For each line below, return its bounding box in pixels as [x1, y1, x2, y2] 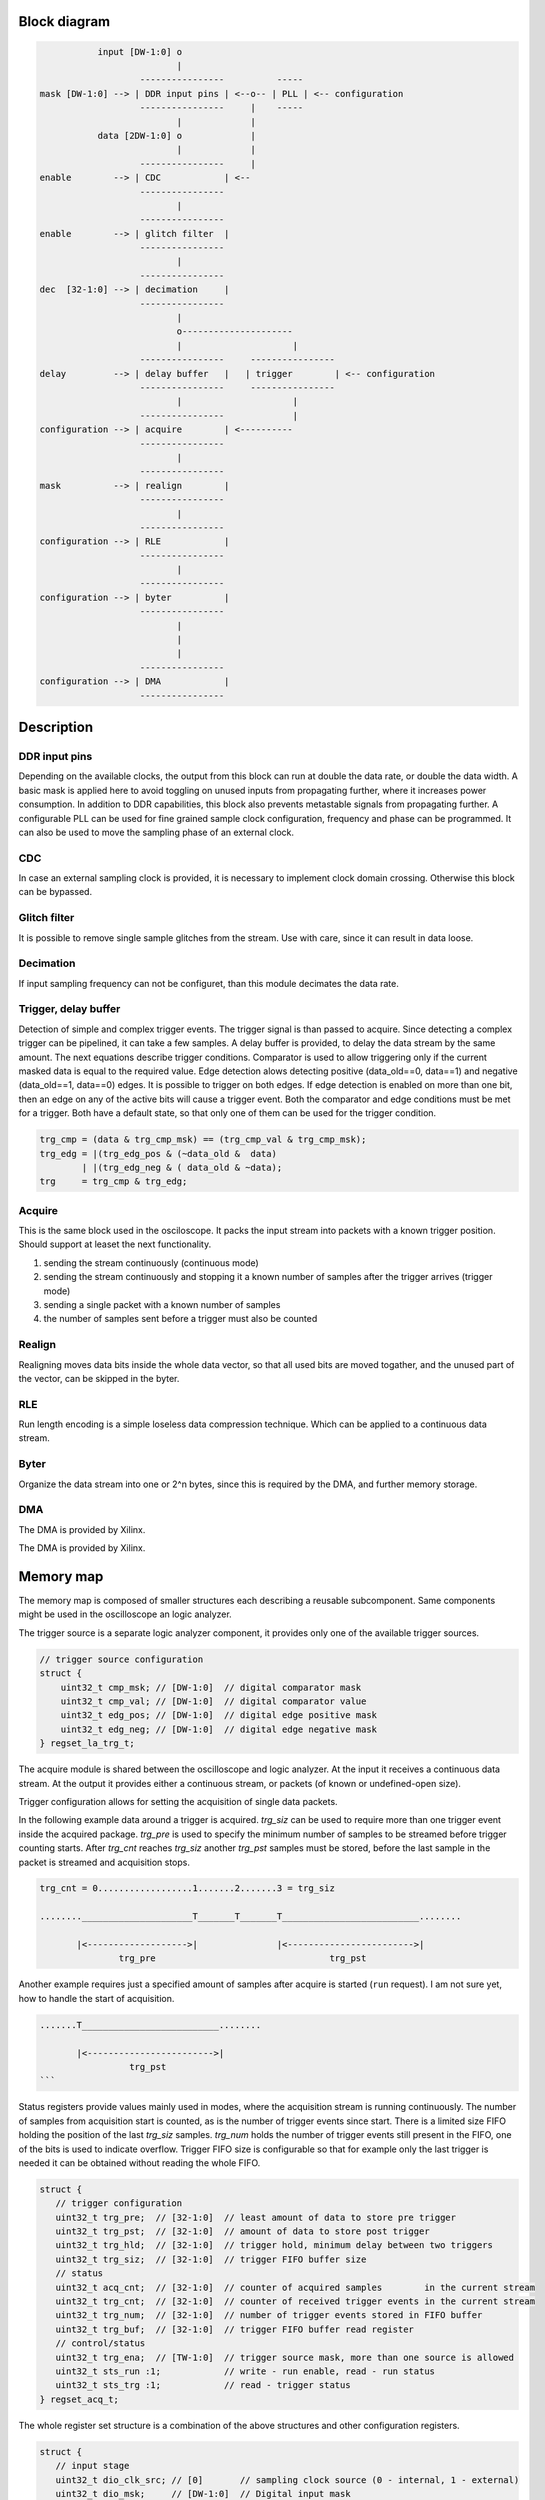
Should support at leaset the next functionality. [18, 1238, 212, 1250]
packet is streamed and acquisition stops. [18, 1856, 190, 1868]
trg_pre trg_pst [118, 1953, 367, 1964]
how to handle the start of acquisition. [18, 1992, 175, 2004]
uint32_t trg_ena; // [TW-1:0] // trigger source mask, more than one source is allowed [55, 2351, 515, 2363]
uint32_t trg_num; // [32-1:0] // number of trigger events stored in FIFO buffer [55, 2310, 483, 2321]
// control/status [55, 2338, 146, 2349]
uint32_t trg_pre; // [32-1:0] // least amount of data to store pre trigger [55, 2211, 457, 2223]
